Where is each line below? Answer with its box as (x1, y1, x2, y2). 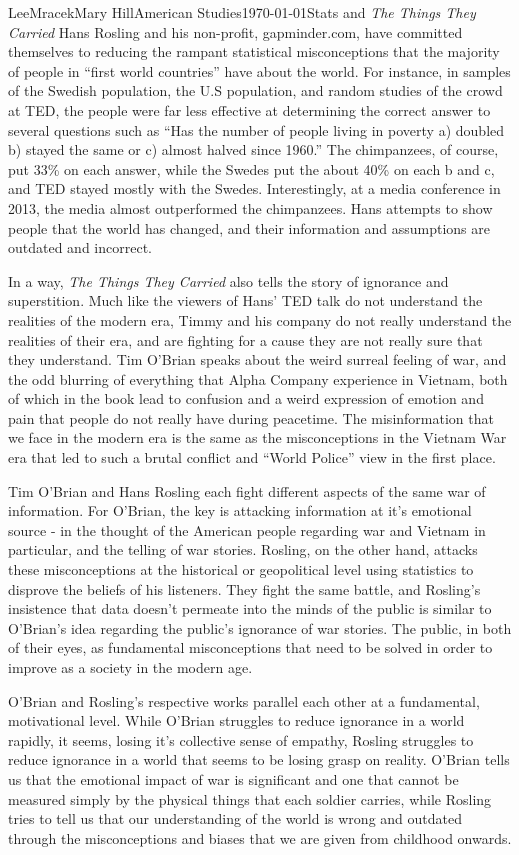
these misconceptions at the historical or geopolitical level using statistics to (8, 559, 474, 580)
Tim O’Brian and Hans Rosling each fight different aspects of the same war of (8, 480, 486, 501)
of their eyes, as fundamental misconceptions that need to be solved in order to (8, 637, 493, 658)
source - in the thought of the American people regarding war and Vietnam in (8, 519, 486, 540)
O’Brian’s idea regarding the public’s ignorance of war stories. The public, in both (8, 617, 512, 638)
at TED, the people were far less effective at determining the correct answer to (8, 99, 491, 120)
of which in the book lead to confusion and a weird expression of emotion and (8, 388, 484, 409)
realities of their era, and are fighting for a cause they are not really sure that (8, 329, 483, 350)
